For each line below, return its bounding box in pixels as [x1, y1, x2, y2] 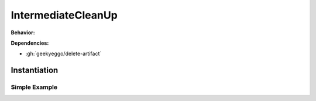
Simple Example [11, 83, 58, 91]
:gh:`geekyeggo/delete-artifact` [25, 50, 102, 57]
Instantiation [11, 66, 59, 75]
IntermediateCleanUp [11, 9, 118, 21]
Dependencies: [11, 39, 49, 46]
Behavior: [11, 29, 35, 36]
